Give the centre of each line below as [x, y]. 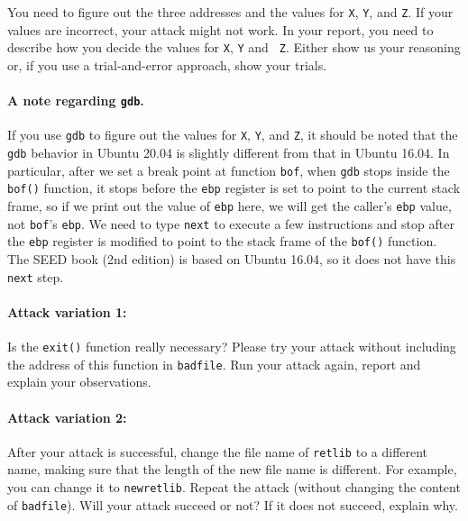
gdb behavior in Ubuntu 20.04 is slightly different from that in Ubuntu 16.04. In [229, 153]
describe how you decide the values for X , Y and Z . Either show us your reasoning [234, 47]
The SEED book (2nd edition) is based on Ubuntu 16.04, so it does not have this [232, 258]
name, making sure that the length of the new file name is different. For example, [232, 469]
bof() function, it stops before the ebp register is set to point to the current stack [234, 188]
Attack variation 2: [67, 417]
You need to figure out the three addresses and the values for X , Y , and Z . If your [230, 12]
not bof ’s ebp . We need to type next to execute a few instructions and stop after [231, 223]
